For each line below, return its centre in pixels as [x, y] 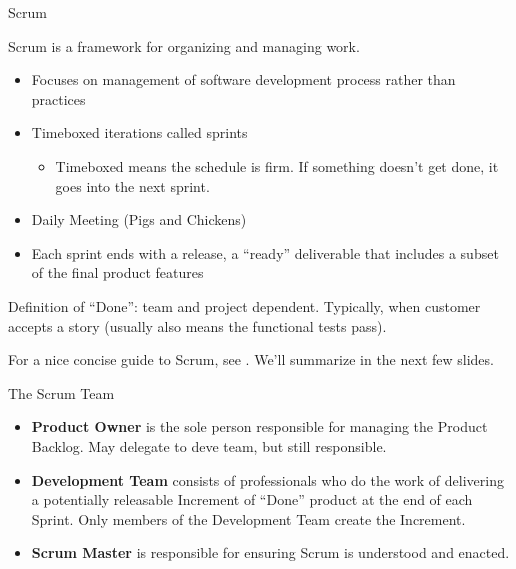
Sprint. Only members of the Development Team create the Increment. [248, 518]
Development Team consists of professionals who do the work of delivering [267, 479]
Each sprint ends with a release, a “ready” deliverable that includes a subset [265, 252]
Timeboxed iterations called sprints [139, 132]
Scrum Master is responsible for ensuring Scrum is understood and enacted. [270, 552]
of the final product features [117, 272]
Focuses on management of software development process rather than [243, 79]
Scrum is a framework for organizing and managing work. [184, 45]
